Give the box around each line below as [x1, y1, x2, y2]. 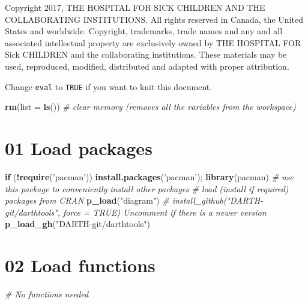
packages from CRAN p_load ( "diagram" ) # [5, 194, 169, 207]
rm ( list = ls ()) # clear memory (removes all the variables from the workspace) [5, 100, 296, 113]
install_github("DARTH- [172, 194, 264, 207]
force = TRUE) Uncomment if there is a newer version [63, 205, 267, 218]
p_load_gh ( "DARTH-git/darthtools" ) [5, 217, 150, 230]
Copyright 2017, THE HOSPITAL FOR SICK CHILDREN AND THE [5, 1, 265, 13]
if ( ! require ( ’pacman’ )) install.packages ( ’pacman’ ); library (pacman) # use [5, 170, 294, 183]
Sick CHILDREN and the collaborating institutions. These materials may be [5, 48, 287, 61]
